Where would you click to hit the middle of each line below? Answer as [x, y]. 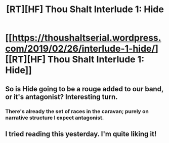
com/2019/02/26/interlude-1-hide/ [80, 49]
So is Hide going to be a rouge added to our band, [84, 89]
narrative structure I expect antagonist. [55, 118]
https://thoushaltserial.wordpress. [87, 38]
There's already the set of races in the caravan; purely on [77, 111]
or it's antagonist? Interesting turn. [61, 97]
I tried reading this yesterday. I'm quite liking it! [81, 134]
